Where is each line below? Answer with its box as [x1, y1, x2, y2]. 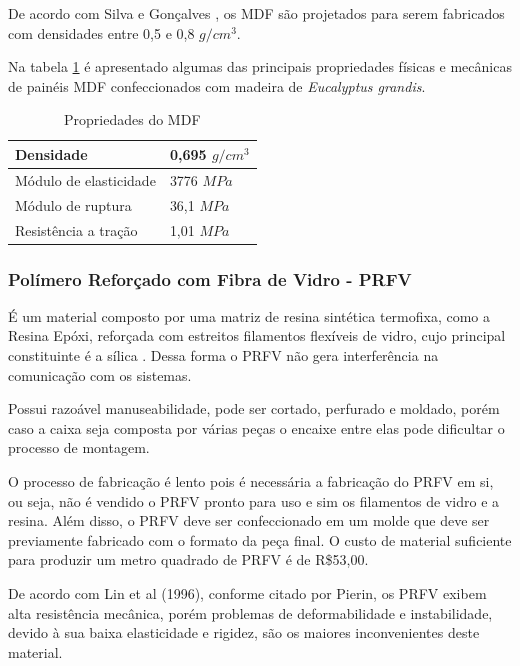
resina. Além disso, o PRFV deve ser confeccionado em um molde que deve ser [8, 510, 490, 531]
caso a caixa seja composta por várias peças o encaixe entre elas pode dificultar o [8, 417, 505, 438]
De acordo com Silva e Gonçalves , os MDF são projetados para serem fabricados [8, 3, 505, 23]
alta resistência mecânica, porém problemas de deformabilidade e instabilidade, [8, 602, 493, 623]
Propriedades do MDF [64, 109, 201, 130]
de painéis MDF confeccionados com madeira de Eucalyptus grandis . [8, 75, 426, 96]
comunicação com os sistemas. [8, 364, 192, 385]
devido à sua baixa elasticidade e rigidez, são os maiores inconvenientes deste [8, 622, 480, 643]
